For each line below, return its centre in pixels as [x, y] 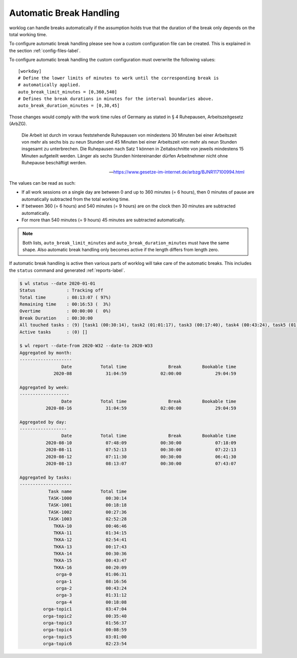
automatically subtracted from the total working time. [75, 199]
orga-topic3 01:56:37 [85, 623]
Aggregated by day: [43, 422]
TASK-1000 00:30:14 [88, 498]
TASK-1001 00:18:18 [88, 505]
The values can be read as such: [42, 183]
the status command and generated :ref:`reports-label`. [67, 270]
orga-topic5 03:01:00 [85, 637]
